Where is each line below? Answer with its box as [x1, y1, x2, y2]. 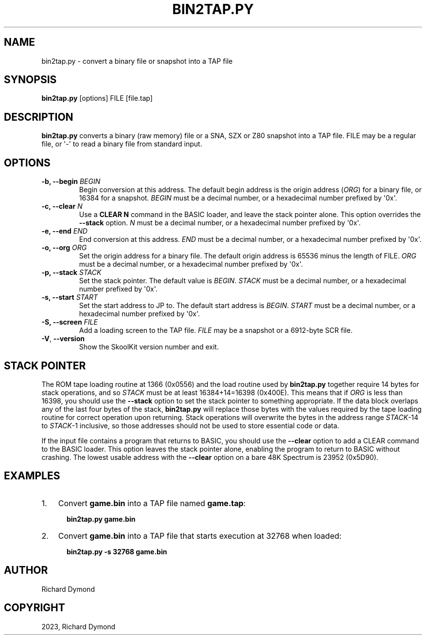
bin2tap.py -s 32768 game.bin [67, 547, 167, 556]
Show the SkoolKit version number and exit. [79, 343, 219, 351]
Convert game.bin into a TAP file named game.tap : [58, 498, 246, 508]
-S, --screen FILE [41, 318, 98, 327]
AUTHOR [4, 564, 48, 577]
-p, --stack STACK [41, 268, 102, 277]
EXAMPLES [4, 470, 60, 482]
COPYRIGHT [4, 602, 65, 614]
